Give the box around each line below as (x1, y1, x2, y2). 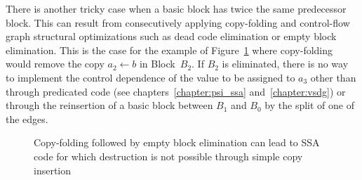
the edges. (6, 111, 48, 126)
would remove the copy (6, 56, 105, 71)
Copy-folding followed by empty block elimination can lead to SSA (34, 135, 320, 150)
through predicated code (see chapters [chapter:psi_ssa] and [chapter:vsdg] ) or (6, 84, 346, 98)
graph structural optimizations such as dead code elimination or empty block (6, 29, 337, 44)
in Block (139, 56, 175, 71)
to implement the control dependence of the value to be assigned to (6, 70, 295, 84)
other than (310, 70, 356, 84)
